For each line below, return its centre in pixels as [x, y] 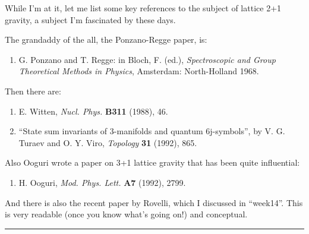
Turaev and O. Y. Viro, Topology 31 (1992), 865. [108, 142]
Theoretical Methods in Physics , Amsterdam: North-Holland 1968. [139, 71]
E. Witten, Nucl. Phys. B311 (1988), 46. [93, 111]
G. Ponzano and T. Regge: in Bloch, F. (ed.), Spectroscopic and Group [147, 59]
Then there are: [33, 91]
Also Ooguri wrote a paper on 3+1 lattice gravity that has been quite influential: [152, 162]
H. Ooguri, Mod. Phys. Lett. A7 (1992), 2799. [102, 182]
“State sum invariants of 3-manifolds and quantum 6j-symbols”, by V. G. [152, 131]
